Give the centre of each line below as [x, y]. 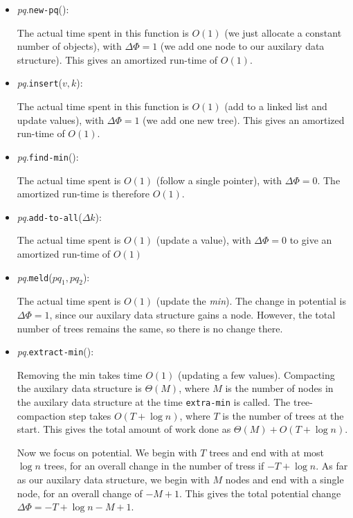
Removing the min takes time [80, 374]
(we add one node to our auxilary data [242, 46]
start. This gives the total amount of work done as [124, 429]
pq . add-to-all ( [49, 216]
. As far [332, 466]
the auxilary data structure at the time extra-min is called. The [154, 401]
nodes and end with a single [284, 480]
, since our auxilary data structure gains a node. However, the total [192, 314]
